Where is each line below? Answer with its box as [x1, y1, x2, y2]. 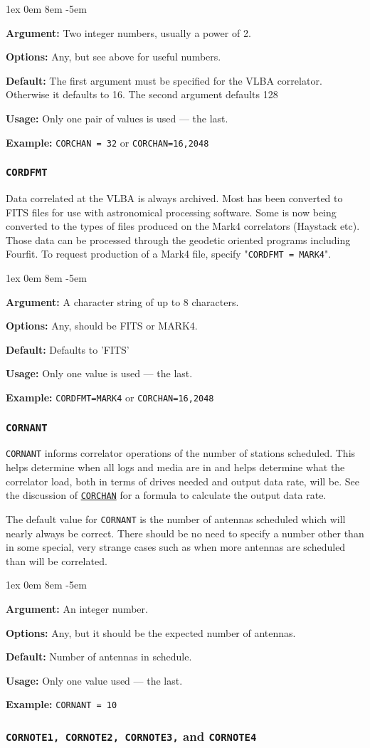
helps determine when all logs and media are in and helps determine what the [6, 460, 345, 475]
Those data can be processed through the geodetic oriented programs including [6, 232, 351, 247]
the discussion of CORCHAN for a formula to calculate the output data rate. [6, 488, 327, 502]
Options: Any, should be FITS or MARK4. [6, 318, 198, 333]
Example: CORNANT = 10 [6, 697, 117, 712]
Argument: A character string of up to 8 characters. [6, 294, 239, 309]
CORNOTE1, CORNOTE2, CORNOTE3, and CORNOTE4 [6, 727, 257, 744]
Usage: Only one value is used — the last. [6, 366, 193, 381]
